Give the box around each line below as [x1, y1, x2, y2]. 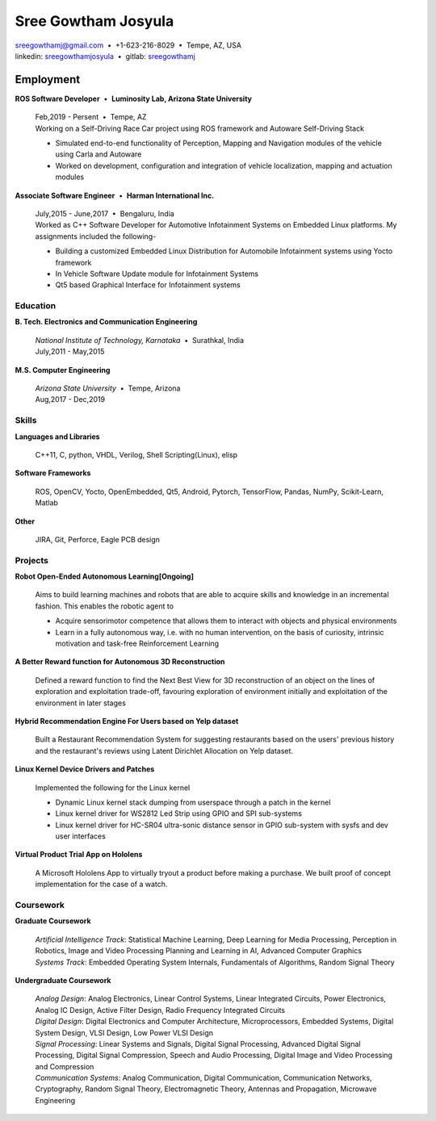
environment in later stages [35, 698, 127, 708]
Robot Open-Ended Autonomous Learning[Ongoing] [15, 571, 194, 581]
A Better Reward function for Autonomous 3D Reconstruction [15, 657, 225, 667]
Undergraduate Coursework [15, 975, 111, 985]
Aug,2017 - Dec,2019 [35, 395, 105, 404]
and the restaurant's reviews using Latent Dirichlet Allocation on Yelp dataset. [35, 746, 294, 755]
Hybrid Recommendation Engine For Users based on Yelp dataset [15, 716, 239, 726]
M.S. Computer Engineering [15, 365, 111, 374]
